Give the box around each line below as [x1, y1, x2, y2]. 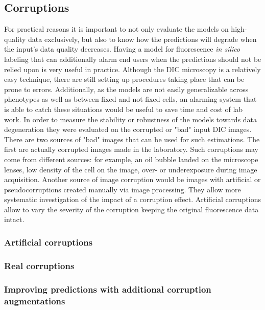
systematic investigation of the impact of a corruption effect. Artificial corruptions [4, 194, 261, 205]
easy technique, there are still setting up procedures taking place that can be [4, 74, 245, 84]
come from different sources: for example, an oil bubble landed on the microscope [4, 153, 258, 164]
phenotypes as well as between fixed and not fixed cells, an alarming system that [4, 94, 257, 104]
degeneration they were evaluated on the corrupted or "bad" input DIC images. [4, 124, 252, 135]
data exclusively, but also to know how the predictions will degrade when [28, 33, 257, 44]
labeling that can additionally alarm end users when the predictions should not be [4, 53, 261, 64]
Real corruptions [4, 259, 75, 272]
